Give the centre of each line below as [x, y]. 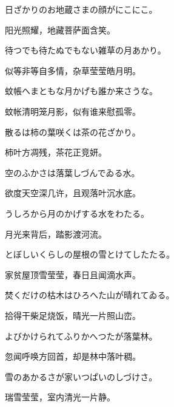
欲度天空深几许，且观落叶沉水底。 [73, 193]
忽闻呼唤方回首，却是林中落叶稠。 [73, 356]
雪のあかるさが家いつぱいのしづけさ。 [81, 376]
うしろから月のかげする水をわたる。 [77, 213]
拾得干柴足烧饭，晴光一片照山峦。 [73, 315]
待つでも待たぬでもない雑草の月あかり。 [85, 50]
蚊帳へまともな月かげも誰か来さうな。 [81, 91]
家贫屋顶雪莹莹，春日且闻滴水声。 [73, 274]
